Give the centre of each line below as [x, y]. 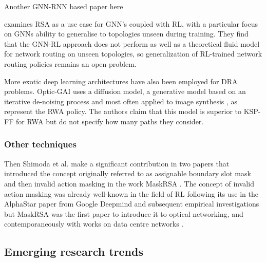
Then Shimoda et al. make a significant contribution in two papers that [117, 163]
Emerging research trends [74, 251]
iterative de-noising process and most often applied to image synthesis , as [121, 101]
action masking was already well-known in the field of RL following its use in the [131, 193]
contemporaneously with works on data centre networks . [94, 224]
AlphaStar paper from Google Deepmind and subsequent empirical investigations [132, 204]
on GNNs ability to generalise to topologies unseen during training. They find [126, 34]
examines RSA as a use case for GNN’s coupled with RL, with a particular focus [131, 23]
